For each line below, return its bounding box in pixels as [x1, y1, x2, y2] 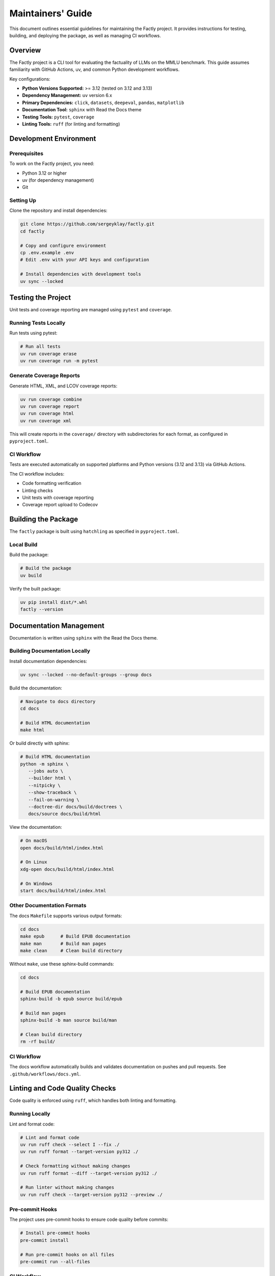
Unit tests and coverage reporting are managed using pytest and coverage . [9, 307, 173, 313]
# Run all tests [20, 343, 61, 350]
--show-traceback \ [28, 790, 77, 796]
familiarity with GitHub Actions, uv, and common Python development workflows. [9, 66, 180, 72]
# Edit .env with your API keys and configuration [20, 257, 150, 263]
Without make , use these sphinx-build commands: [9, 961, 115, 967]
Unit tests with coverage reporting [22, 494, 94, 500]
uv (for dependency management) [22, 177, 94, 183]
